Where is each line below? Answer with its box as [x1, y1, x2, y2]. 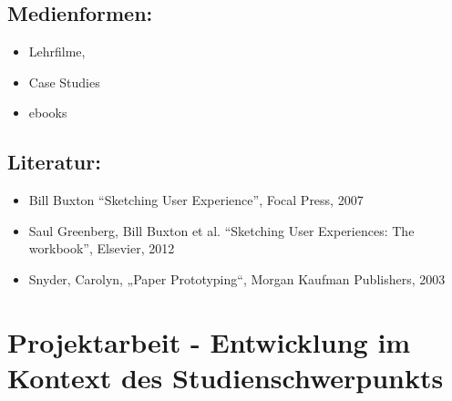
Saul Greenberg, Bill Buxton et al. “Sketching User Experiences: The [28, 221, 415, 240]
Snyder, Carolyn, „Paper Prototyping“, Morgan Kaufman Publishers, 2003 [28, 269, 446, 288]
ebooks [28, 103, 67, 122]
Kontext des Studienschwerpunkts [7, 358, 444, 396]
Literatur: [7, 148, 101, 176]
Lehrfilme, [28, 42, 86, 61]
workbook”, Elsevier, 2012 [28, 239, 175, 258]
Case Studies [28, 72, 100, 91]
